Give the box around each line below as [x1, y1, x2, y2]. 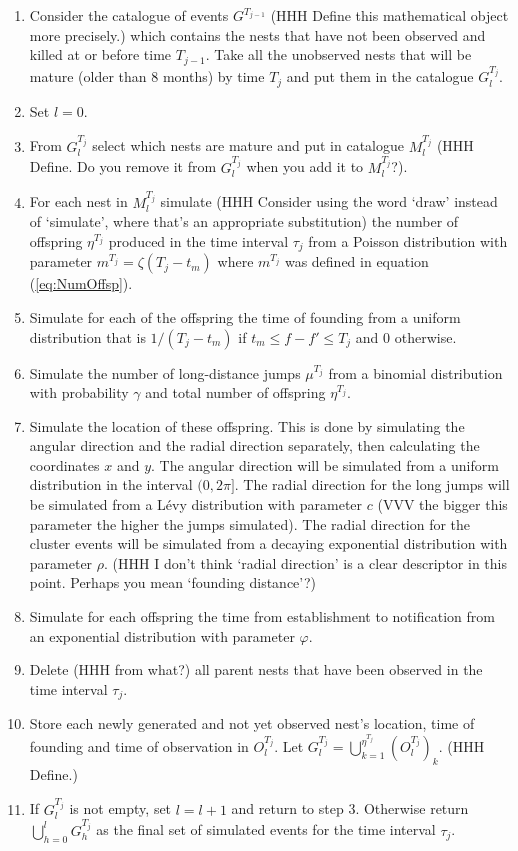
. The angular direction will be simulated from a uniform [151, 454, 499, 475]
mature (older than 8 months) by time [29, 66, 265, 87]
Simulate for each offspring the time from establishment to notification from [29, 606, 495, 627]
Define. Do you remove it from [29, 156, 217, 177]
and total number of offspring [145, 382, 326, 403]
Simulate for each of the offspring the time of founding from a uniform [29, 306, 461, 327]
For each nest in [29, 191, 128, 212]
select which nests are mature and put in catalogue [92, 135, 405, 156]
